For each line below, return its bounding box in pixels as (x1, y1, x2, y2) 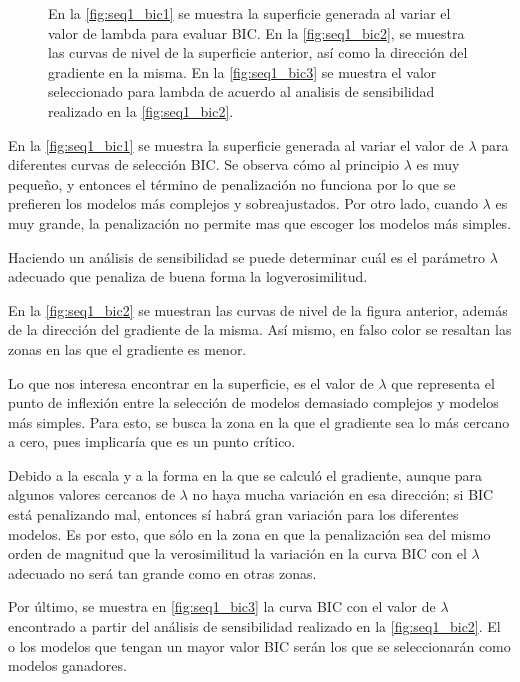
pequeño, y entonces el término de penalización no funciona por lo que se (8, 173, 456, 194)
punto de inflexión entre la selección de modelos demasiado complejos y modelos (8, 392, 499, 413)
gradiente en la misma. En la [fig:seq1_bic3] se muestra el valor (48, 61, 437, 82)
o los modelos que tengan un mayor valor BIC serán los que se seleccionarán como (8, 635, 511, 656)
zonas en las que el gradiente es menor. (8, 338, 247, 359)
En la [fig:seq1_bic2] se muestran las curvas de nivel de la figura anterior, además (8, 299, 508, 320)
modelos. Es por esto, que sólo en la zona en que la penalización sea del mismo (8, 523, 491, 544)
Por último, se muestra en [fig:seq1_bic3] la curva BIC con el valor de (8, 596, 436, 617)
